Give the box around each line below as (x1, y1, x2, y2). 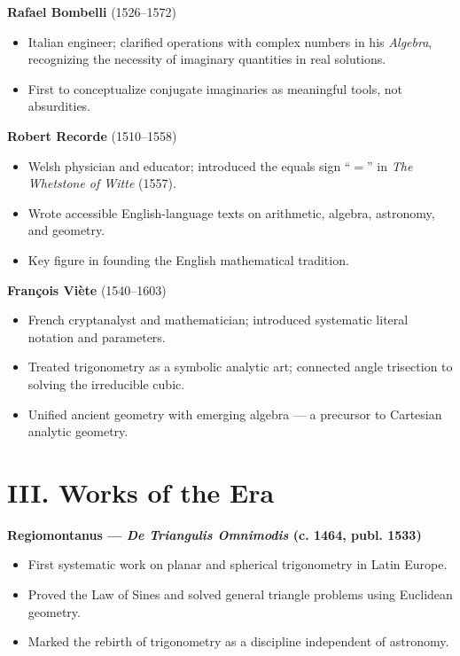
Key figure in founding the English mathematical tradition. (27, 250, 349, 269)
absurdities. (27, 97, 91, 115)
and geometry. (27, 221, 105, 239)
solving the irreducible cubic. (27, 374, 185, 393)
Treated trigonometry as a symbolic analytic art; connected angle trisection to (27, 357, 453, 376)
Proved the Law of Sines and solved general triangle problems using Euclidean (27, 585, 453, 603)
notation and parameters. (27, 327, 166, 346)
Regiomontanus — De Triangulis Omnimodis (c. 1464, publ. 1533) (7, 525, 422, 543)
